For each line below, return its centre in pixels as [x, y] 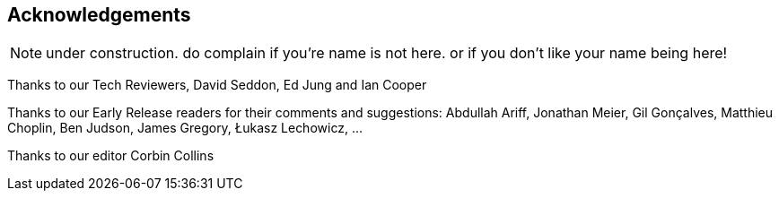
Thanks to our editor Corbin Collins [111, 156]
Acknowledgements [99, 15]
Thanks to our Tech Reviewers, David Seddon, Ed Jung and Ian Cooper [217, 85]
